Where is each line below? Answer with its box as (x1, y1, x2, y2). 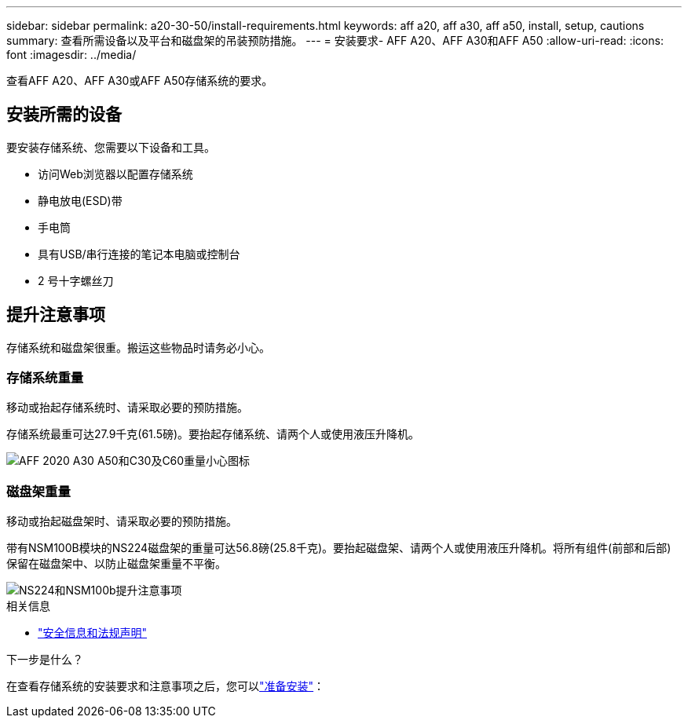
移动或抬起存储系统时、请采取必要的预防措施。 (6, 400, 248, 415)
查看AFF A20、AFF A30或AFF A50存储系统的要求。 (6, 74, 273, 87)
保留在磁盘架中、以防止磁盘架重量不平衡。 (6, 557, 226, 571)
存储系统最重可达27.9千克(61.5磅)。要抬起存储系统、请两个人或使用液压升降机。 (6, 427, 420, 441)
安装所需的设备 (6, 104, 122, 125)
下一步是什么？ (6, 653, 83, 667)
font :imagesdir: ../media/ (6, 48, 137, 61)
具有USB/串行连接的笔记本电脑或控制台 (38, 247, 240, 261)
